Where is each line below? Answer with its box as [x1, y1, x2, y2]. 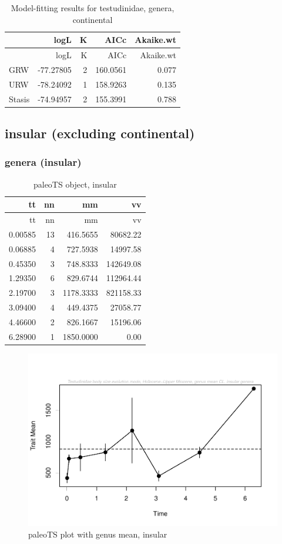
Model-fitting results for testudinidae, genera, [11, 2, 174, 14]
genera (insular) [5, 155, 82, 169]
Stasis [9, 92, 30, 105]
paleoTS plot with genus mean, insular [28, 528, 167, 540]
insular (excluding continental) [5, 124, 195, 142]
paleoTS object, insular [33, 178, 117, 190]
